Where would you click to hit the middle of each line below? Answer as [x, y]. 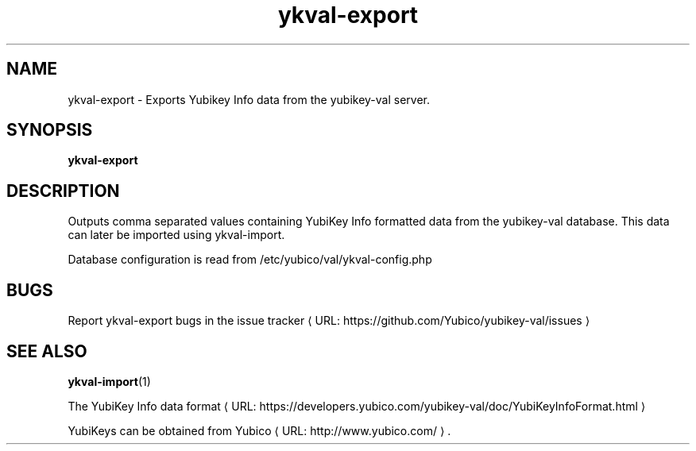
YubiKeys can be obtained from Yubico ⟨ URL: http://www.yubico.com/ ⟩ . [259, 430]
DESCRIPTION [63, 191]
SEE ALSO [47, 351]
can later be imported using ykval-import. [176, 235]
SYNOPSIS [50, 130]
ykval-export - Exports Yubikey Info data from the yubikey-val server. [249, 99]
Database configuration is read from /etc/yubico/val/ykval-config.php [250, 260]
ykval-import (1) [109, 381]
